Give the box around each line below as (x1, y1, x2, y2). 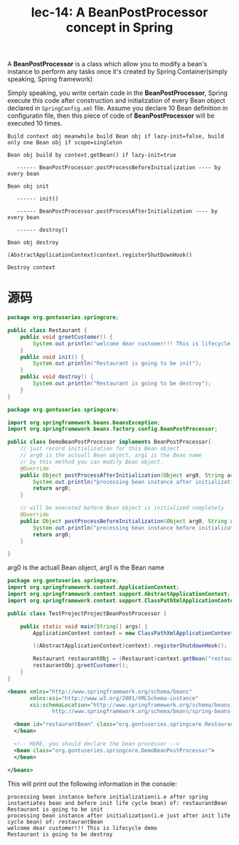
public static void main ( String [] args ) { (20, 622, 148, 630)
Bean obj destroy (7, 239, 59, 246)
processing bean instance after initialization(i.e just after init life (7, 811, 231, 819)
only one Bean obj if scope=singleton (7, 139, 122, 146)
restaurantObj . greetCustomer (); (33, 662, 129, 669)
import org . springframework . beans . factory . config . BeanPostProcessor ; (7, 425, 218, 432)
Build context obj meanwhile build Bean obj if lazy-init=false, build (7, 133, 224, 140)
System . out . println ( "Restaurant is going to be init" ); (33, 360, 202, 368)
